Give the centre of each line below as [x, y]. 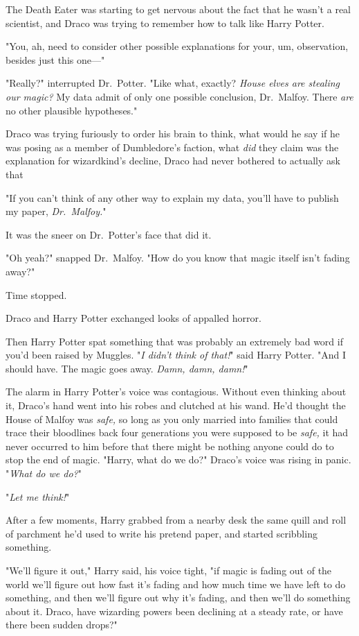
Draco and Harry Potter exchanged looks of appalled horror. [134, 318]
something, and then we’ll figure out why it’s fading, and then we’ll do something [178, 598]
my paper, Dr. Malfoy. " [56, 211]
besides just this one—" [55, 59]
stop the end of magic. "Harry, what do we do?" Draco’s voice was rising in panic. [178, 459]
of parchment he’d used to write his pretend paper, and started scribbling [162, 533]
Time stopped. [36, 294]
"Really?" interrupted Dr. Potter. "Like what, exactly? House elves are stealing [173, 83]
